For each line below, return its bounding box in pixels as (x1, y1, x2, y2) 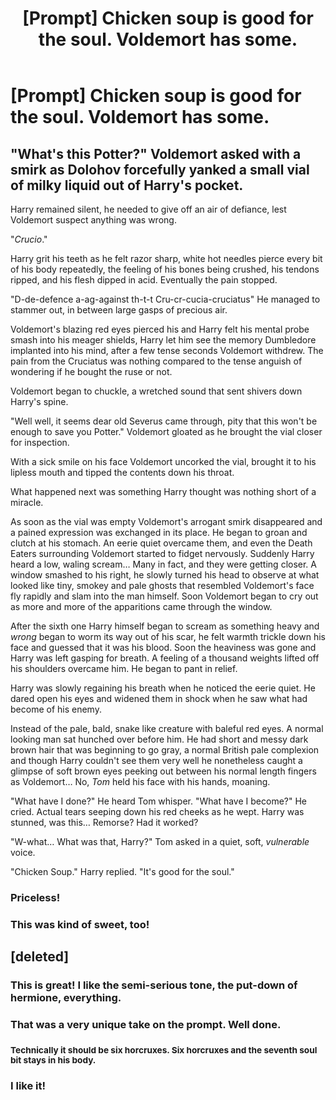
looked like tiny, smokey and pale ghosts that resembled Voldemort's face (10, 580, 315, 591)
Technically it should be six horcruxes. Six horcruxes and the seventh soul (10, 1045, 318, 1056)
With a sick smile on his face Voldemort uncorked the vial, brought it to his (10, 456, 317, 467)
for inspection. (10, 437, 70, 448)
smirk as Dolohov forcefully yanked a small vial (10, 161, 310, 178)
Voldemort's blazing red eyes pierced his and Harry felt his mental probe (10, 323, 310, 335)
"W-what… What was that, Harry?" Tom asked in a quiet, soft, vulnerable (10, 836, 310, 847)
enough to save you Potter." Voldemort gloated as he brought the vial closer (10, 426, 323, 437)
